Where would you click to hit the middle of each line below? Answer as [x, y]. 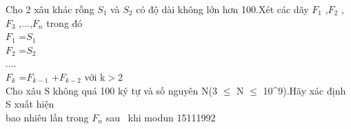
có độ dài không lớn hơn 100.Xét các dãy [222, 9]
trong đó [64, 22]
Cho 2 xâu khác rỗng [50, 9]
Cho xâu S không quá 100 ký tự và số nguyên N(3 [111, 90]
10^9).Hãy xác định [304, 90]
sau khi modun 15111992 [161, 117]
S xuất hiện [30, 104]
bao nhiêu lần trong [47, 117]
